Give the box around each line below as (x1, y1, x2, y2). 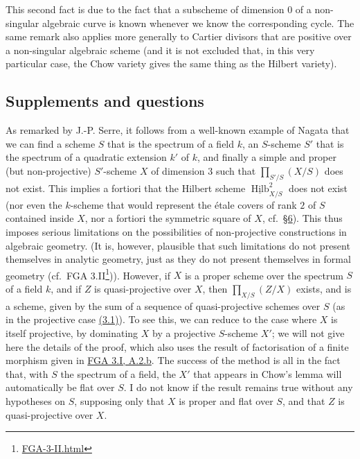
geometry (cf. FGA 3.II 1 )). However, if (6, 266, 170, 282)
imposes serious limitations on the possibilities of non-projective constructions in (6, 224, 347, 239)
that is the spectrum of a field (107, 136, 235, 150)
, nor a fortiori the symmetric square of (84, 211, 251, 225)
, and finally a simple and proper (197, 150, 336, 164)
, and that (282, 393, 325, 408)
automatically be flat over (6, 380, 115, 395)
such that (215, 163, 256, 177)
